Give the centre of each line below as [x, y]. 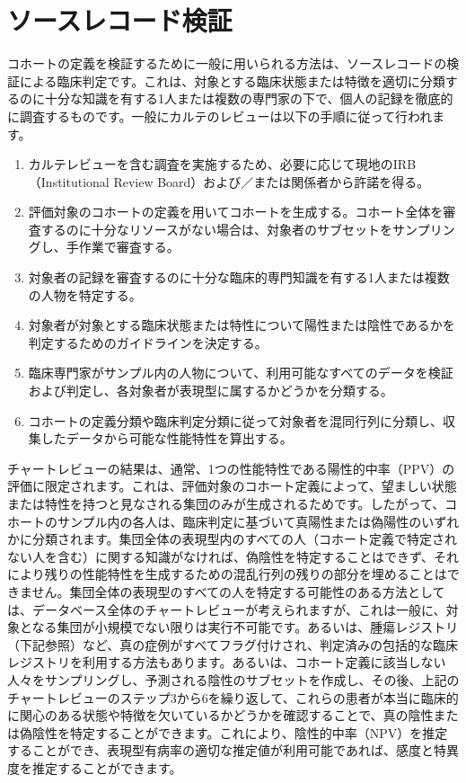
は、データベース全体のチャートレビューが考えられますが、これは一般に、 [227, 609]
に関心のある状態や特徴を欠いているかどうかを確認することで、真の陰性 [220, 715]
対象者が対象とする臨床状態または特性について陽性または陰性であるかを [242, 325]
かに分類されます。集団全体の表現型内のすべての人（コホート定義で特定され [233, 539]
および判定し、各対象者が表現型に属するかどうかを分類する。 [211, 391]
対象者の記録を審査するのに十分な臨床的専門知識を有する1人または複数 [239, 277]
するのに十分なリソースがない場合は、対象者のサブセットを [217, 229]
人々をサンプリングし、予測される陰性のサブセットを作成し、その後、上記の [233, 679]
